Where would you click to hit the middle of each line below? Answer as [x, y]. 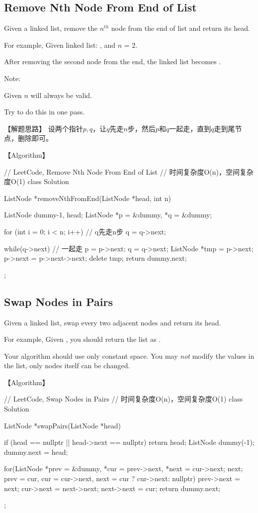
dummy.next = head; [36, 452]
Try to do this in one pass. [44, 112]
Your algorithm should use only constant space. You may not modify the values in [129, 356]
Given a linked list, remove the [51, 28]
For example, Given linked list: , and [60, 45]
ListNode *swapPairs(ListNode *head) [63, 425]
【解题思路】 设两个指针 [43, 128]
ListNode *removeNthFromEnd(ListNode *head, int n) [87, 198]
